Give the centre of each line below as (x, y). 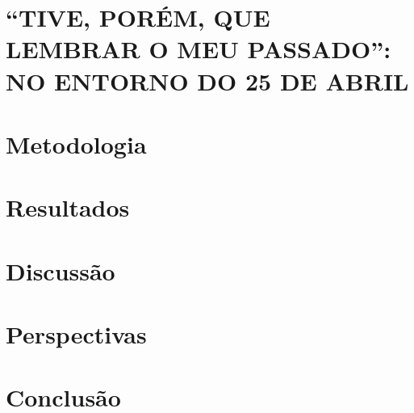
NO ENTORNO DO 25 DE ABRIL (207, 80)
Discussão (61, 270)
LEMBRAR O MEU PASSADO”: (199, 49)
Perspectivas (76, 334)
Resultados (68, 207)
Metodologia (76, 143)
